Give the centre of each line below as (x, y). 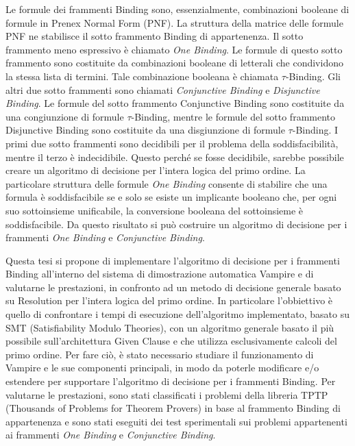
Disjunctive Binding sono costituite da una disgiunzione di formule (145, 130)
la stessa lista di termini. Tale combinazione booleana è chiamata (142, 76)
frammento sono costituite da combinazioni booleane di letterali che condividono (174, 63)
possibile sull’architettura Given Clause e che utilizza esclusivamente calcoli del (171, 341)
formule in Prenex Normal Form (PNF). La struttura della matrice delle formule (174, 22)
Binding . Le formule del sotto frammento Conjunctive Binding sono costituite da (175, 103)
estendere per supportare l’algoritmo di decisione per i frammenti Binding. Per (171, 381)
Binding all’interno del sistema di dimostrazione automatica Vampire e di (160, 274)
